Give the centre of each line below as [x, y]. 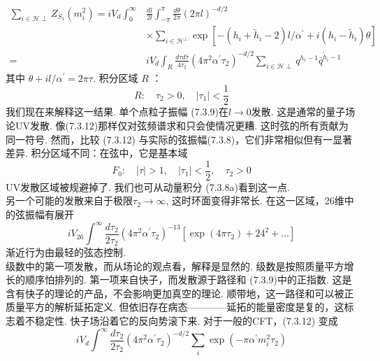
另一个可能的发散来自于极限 [69, 200]
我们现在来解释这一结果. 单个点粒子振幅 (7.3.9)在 [117, 112]
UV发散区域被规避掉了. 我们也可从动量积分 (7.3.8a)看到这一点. [148, 186]
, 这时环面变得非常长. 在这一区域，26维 [255, 200]
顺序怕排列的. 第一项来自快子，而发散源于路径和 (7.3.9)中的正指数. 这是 [188, 279]
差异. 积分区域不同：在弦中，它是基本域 [97, 153]
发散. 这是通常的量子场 [303, 112]
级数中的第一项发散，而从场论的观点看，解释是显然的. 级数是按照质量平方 [175, 266]
